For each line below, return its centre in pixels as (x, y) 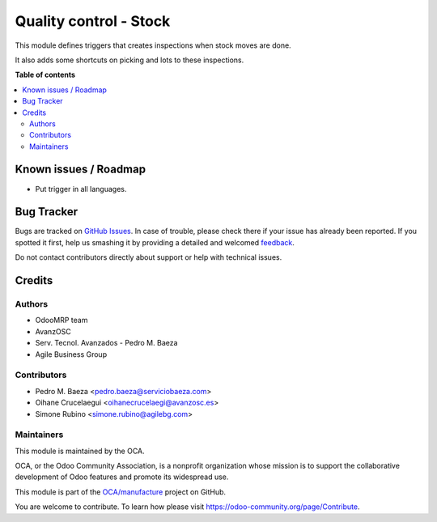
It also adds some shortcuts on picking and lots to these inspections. (129, 60)
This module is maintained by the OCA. (80, 451)
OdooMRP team (62, 320)
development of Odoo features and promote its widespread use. (122, 477)
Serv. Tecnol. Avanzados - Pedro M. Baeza (106, 343)
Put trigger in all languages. (81, 189)
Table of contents (45, 75)
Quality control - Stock (93, 21)
